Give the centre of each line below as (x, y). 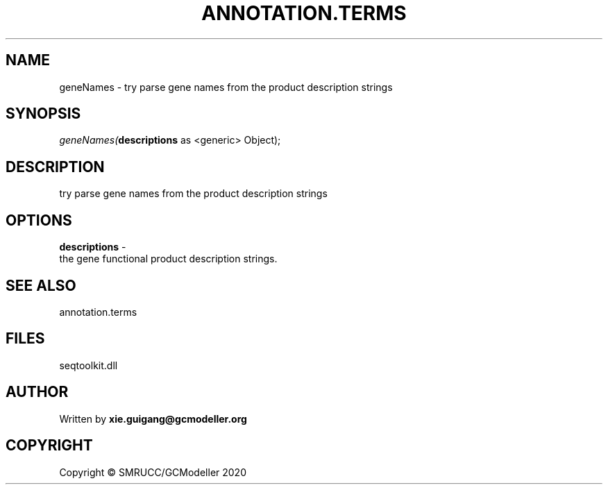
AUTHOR (37, 392)
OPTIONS (39, 220)
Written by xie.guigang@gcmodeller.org (153, 419)
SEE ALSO (41, 285)
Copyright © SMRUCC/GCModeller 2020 (153, 472)
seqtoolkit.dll (88, 365)
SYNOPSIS (43, 114)
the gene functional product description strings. (168, 259)
